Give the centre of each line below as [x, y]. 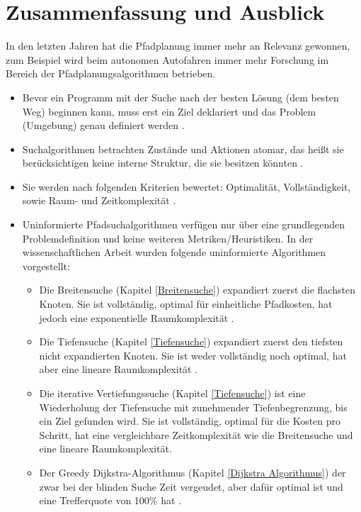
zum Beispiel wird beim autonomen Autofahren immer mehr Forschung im [167, 59]
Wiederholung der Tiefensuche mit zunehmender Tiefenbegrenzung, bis [193, 407]
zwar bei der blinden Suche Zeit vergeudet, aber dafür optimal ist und [191, 486]
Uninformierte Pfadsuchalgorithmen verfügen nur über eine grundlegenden [184, 224]
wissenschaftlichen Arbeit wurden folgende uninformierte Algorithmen [174, 252]
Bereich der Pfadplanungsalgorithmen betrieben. [111, 73]
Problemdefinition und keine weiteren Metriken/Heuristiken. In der [168, 238]
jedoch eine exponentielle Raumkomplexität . [137, 317]
